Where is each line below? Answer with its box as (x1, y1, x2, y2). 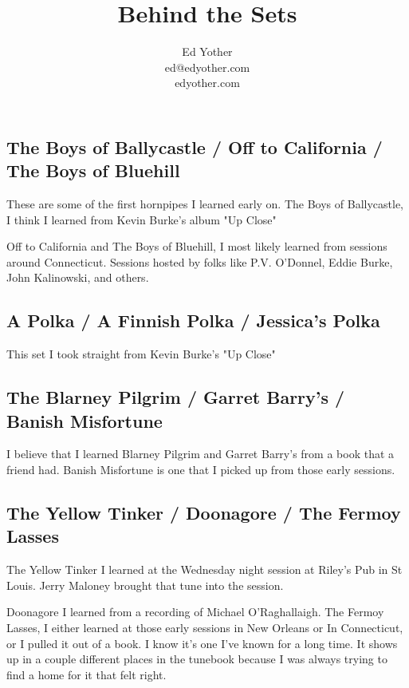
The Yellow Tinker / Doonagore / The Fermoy (6, 500, 401, 525)
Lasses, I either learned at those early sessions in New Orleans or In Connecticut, (6, 619, 403, 636)
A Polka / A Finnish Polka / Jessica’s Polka (6, 308, 380, 333)
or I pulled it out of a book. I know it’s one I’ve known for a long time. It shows (6, 635, 398, 651)
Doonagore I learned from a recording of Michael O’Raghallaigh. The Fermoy (6, 603, 384, 620)
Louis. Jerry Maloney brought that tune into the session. (6, 576, 284, 593)
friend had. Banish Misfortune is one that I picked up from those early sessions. (6, 461, 395, 478)
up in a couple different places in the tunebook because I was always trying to (6, 650, 387, 667)
